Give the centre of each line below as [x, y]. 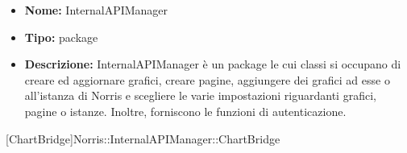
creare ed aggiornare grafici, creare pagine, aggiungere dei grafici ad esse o [207, 79]
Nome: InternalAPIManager [96, 10]
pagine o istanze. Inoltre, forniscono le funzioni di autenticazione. [185, 111]
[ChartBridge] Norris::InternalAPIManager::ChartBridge [143, 138]
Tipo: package [61, 37]
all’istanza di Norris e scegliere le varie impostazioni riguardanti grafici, [200, 95]
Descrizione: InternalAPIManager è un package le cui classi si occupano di [213, 64]
